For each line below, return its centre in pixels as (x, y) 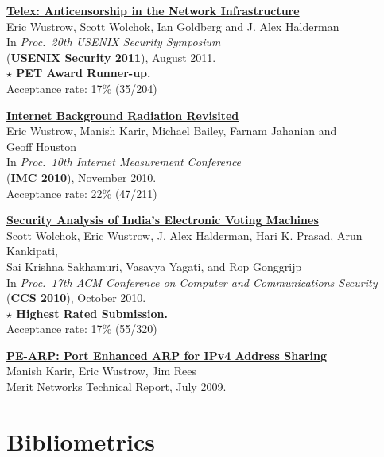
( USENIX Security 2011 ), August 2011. (111, 57)
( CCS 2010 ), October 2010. (76, 298)
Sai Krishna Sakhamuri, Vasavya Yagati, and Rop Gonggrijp (154, 266)
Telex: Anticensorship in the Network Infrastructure (153, 10)
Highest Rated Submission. (92, 313)
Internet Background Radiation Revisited (123, 115)
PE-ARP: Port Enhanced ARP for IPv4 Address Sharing (167, 355)
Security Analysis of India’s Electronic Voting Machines (163, 220)
